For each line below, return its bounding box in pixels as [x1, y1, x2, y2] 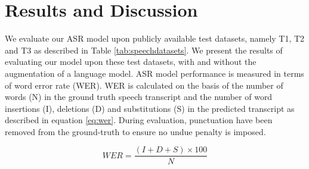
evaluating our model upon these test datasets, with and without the [5, 55, 257, 68]
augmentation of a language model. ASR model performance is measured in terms [5, 67, 304, 79]
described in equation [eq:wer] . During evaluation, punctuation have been [5, 114, 273, 126]
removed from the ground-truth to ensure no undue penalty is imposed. [5, 125, 266, 137]
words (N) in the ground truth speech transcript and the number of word [5, 90, 273, 103]
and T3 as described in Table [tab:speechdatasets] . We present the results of [5, 43, 283, 56]
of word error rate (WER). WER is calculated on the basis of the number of [5, 79, 283, 91]
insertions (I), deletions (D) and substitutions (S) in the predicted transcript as [5, 102, 295, 114]
